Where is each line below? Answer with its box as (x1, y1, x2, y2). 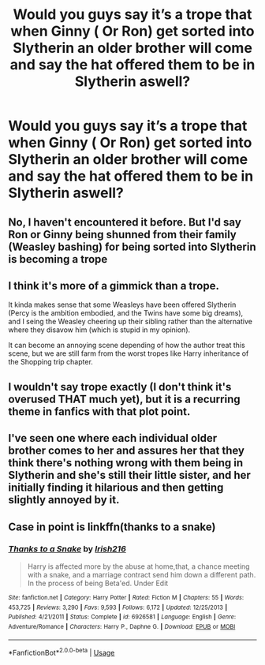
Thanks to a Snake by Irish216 (8, 544, 126, 555)
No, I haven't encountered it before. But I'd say (8, 215, 242, 229)
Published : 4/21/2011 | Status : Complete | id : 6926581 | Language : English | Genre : (8, 613, 237, 621)
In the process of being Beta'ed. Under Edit (27, 578, 169, 588)
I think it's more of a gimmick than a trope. (8, 278, 219, 293)
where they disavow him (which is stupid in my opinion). (8, 325, 191, 334)
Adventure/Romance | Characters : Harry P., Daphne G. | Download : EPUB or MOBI (8, 622, 236, 630)
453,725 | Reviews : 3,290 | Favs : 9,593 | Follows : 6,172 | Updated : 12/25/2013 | (8, 603, 228, 611)
